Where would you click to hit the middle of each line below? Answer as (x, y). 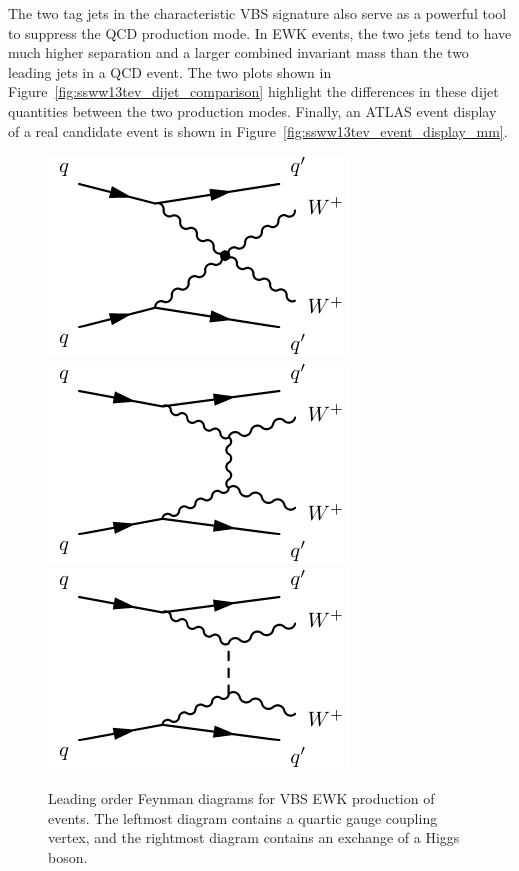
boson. (68, 856)
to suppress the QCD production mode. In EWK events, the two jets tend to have (260, 32)
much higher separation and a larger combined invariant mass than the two (238, 52)
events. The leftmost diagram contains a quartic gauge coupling (243, 817)
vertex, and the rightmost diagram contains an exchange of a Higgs (254, 837)
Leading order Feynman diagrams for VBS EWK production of (241, 797)
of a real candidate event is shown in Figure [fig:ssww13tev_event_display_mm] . (258, 130)
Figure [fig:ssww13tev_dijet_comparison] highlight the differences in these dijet (253, 91)
